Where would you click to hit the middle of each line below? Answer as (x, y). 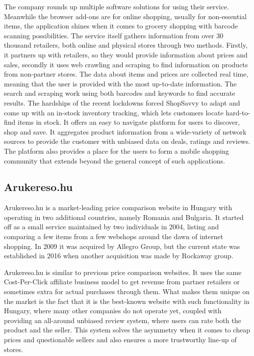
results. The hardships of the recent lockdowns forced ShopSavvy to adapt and (122, 102)
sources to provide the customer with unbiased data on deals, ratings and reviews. (127, 141)
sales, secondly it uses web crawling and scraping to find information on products (126, 64)
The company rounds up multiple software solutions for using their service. (116, 6)
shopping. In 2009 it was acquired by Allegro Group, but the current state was (122, 246)
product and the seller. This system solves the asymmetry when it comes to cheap (127, 330)
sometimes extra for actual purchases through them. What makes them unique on (127, 291)
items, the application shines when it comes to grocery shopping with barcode (121, 26)
